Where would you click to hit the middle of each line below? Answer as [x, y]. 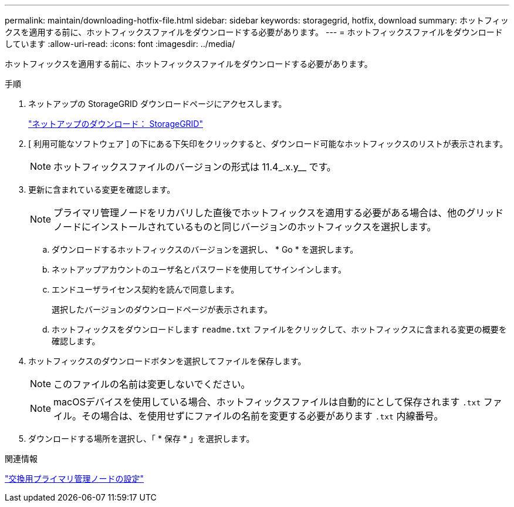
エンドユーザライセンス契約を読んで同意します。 [146, 289]
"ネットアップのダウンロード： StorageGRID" [116, 124]
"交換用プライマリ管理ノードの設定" [75, 479]
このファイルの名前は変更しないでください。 [152, 384]
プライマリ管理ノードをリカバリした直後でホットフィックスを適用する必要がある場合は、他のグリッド [279, 213]
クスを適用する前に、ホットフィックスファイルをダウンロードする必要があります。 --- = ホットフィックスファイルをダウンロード [254, 32]
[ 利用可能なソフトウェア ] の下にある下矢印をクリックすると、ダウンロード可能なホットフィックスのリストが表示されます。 [268, 144]
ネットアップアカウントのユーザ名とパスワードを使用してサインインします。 [199, 269]
